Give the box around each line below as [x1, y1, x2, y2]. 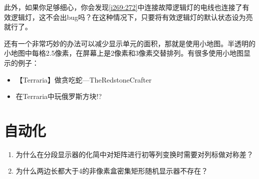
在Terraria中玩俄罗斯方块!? [15, 91, 102, 101]
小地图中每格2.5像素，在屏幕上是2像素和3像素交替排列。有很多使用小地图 [4, 48, 244, 58]
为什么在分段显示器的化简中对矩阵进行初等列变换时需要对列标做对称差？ [15, 149, 254, 159]
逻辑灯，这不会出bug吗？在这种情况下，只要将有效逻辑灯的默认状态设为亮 [10, 11, 253, 22]
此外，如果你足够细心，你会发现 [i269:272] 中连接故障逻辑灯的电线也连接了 [4, 2, 243, 12]
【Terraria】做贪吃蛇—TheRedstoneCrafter [15, 74, 152, 85]
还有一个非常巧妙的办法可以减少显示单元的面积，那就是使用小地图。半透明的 [4, 38, 256, 48]
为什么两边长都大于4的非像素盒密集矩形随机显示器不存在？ [15, 166, 208, 176]
